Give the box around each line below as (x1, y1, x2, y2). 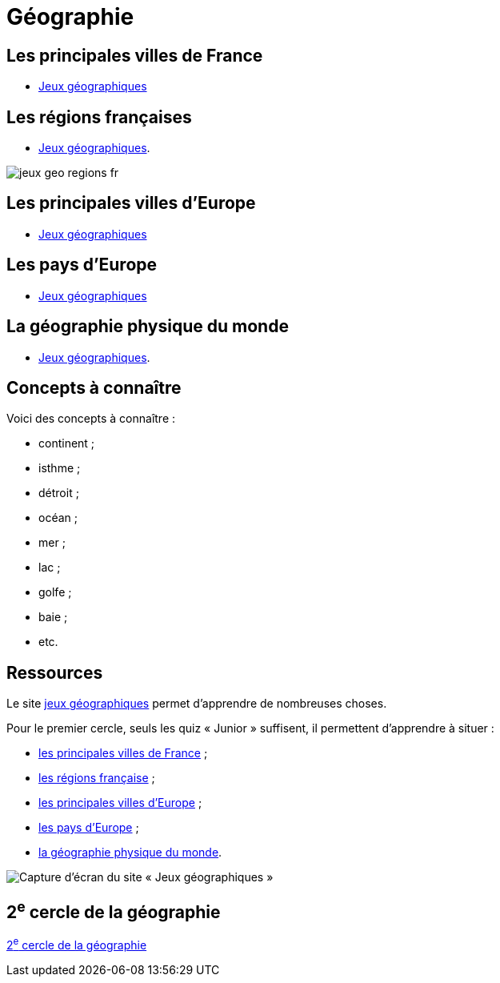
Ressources (6, 662, 103, 683)
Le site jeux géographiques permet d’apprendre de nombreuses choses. (6, 696, 387, 711)
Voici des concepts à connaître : (6, 411, 176, 426)
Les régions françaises (6, 106, 192, 127)
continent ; (38, 436, 95, 451)
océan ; (38, 511, 78, 525)
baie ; (38, 610, 68, 624)
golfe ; (38, 585, 72, 600)
